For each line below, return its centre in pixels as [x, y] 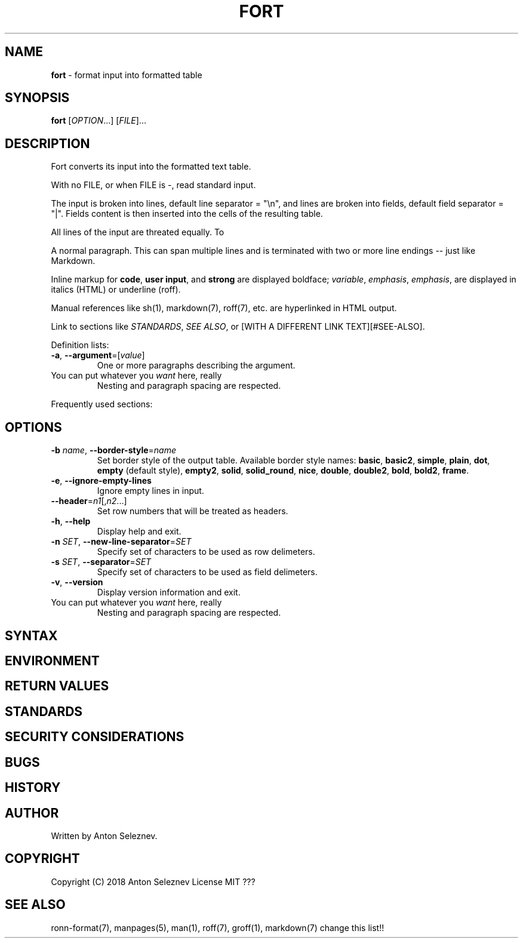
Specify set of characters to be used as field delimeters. [207, 572]
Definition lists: [80, 345]
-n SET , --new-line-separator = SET [121, 542]
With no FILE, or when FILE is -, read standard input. [153, 185]
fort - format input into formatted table [127, 75]
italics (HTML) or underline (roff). [116, 290]
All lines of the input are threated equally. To [138, 232]
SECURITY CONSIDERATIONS [95, 737]
